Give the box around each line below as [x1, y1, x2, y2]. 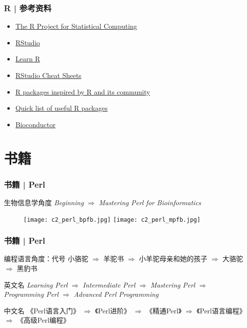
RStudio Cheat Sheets [15, 70, 82, 80]
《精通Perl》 [145, 305, 182, 315]
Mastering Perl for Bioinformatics [99, 197, 201, 207]
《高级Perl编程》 [17, 315, 70, 325]
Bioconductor [15, 119, 56, 129]
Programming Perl [4, 289, 59, 299]
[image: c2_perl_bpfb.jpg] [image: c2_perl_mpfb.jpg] [23, 216, 201, 223]
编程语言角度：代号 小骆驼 [4, 253, 88, 264]
